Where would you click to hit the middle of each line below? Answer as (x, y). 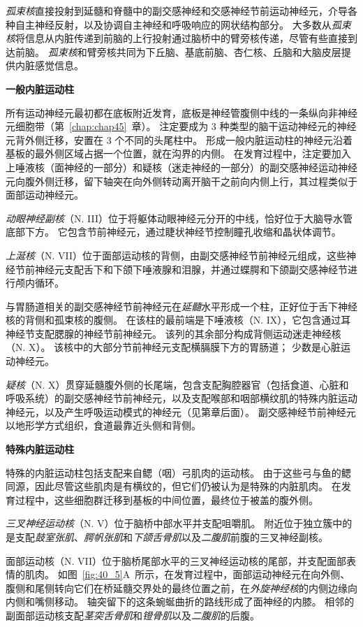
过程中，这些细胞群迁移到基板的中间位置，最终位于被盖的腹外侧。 (166, 499)
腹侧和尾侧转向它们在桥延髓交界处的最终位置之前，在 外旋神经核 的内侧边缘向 (181, 588)
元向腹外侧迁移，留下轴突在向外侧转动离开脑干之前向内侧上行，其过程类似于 (181, 181)
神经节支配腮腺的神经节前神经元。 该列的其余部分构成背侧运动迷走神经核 (173, 333)
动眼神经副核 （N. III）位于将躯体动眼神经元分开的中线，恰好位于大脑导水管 (179, 218)
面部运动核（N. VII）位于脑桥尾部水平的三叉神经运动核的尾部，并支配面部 (176, 560)
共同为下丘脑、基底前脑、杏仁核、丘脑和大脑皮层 (229, 51)
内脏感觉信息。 (49, 65)
